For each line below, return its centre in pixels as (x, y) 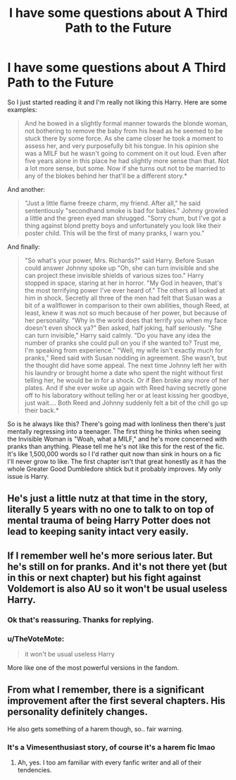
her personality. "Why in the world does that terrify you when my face (126, 320)
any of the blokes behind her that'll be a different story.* (106, 176)
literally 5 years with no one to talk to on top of (111, 510)
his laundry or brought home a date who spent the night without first (124, 372)
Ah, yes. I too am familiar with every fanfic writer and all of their (110, 762)
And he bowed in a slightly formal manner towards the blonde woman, (126, 123)
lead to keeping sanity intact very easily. (98, 531)
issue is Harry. (28, 476)
